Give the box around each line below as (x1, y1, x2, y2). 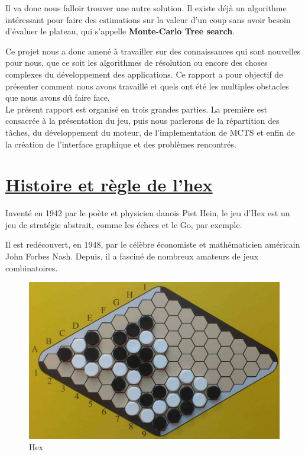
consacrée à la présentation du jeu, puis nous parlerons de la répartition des (5, 114, 280, 127)
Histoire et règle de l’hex (5, 172, 213, 197)
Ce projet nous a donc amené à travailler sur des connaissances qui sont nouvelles (5, 44, 301, 57)
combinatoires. (5, 261, 58, 274)
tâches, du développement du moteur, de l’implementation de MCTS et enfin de (5, 126, 295, 138)
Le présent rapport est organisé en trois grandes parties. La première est (5, 102, 268, 115)
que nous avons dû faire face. (5, 91, 110, 104)
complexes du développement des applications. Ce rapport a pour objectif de (5, 68, 283, 80)
